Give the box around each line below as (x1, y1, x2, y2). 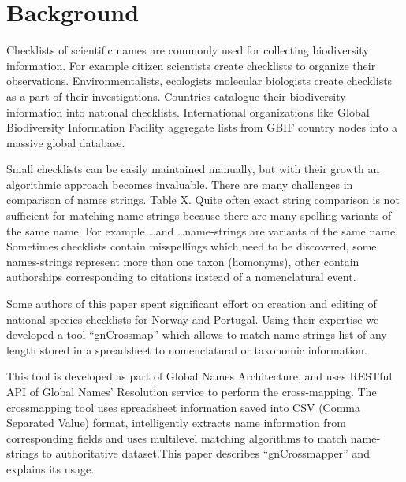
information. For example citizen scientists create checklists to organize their (6, 57, 376, 73)
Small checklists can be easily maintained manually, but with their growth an (6, 161, 380, 177)
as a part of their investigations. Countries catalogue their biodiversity (6, 87, 346, 104)
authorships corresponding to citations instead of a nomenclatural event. (6, 269, 356, 285)
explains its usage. (6, 460, 95, 476)
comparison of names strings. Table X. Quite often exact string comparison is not (6, 191, 400, 208)
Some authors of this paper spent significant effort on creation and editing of (6, 295, 377, 312)
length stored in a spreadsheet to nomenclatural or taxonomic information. (6, 341, 367, 358)
